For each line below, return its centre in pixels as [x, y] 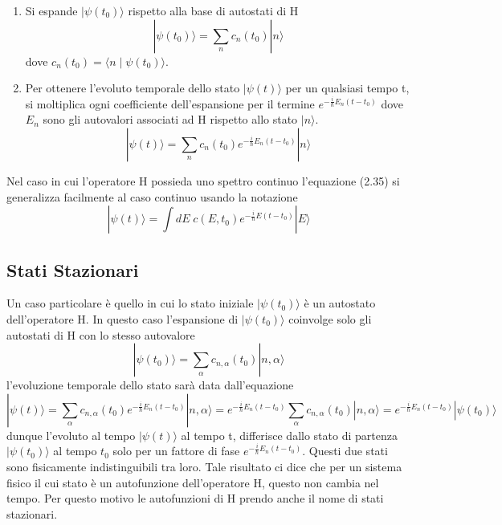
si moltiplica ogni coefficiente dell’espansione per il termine [170, 103]
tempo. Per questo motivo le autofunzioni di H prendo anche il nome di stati [195, 498]
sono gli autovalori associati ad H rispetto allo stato [170, 119]
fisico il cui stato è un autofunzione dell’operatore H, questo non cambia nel [193, 482]
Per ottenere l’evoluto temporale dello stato [133, 88]
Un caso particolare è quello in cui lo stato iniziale [130, 303]
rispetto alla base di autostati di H [213, 10]
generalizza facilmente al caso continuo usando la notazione [152, 196]
